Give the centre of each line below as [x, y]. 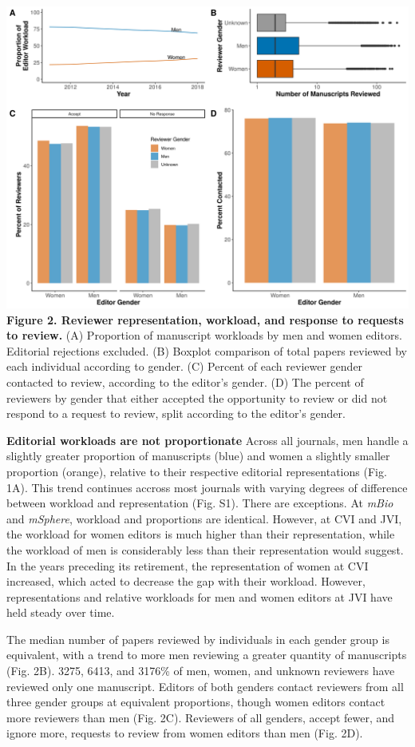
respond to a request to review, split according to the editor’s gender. [176, 413]
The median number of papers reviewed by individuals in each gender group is [198, 639]
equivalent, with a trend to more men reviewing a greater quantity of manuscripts [207, 655]
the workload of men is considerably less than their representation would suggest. [205, 549]
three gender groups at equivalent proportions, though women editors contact [196, 702]
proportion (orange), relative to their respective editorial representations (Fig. [197, 471]
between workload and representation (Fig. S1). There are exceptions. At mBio [200, 503]
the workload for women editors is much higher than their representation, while [201, 534]
